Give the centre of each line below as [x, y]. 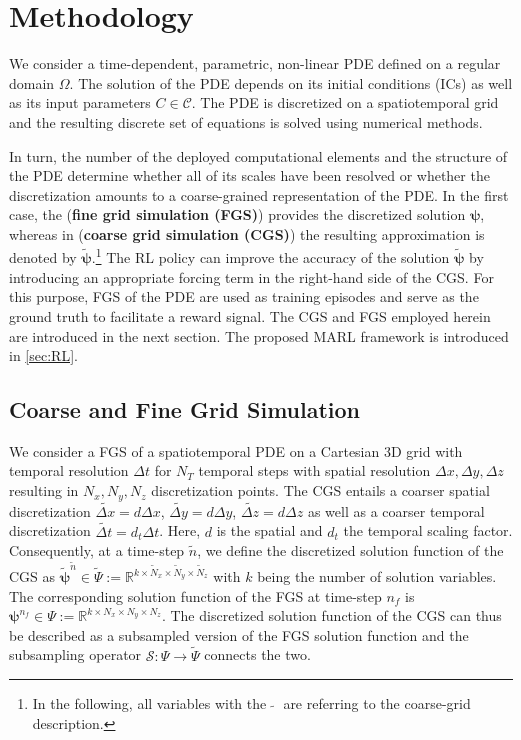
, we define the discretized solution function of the [350, 550]
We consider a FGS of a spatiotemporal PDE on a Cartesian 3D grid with [236, 450]
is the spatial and [269, 530]
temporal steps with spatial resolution [314, 470]
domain [32, 82]
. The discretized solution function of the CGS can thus [331, 615]
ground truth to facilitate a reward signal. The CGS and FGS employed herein [250, 315]
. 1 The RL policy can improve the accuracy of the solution [270, 256]
